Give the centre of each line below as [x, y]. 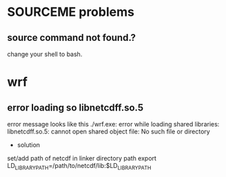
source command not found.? [72, 38]
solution [28, 145]
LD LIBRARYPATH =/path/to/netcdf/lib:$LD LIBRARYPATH [79, 167]
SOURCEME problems [71, 12]
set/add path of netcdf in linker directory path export [82, 158]
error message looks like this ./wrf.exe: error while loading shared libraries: [113, 124]
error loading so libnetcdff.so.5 [75, 108]
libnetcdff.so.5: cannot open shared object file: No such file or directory [109, 131]
